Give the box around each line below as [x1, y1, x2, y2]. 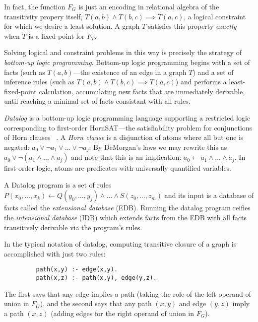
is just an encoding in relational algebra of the [78, 1, 219, 11]
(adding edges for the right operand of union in [51, 308, 194, 318]
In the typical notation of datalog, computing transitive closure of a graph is [4, 239, 237, 249]
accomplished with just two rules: [4, 248, 106, 258]
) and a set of [193, 66, 234, 77]
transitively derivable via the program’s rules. [4, 222, 142, 232]
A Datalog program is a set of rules [4, 179, 112, 190]
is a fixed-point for [28, 30, 85, 41]
